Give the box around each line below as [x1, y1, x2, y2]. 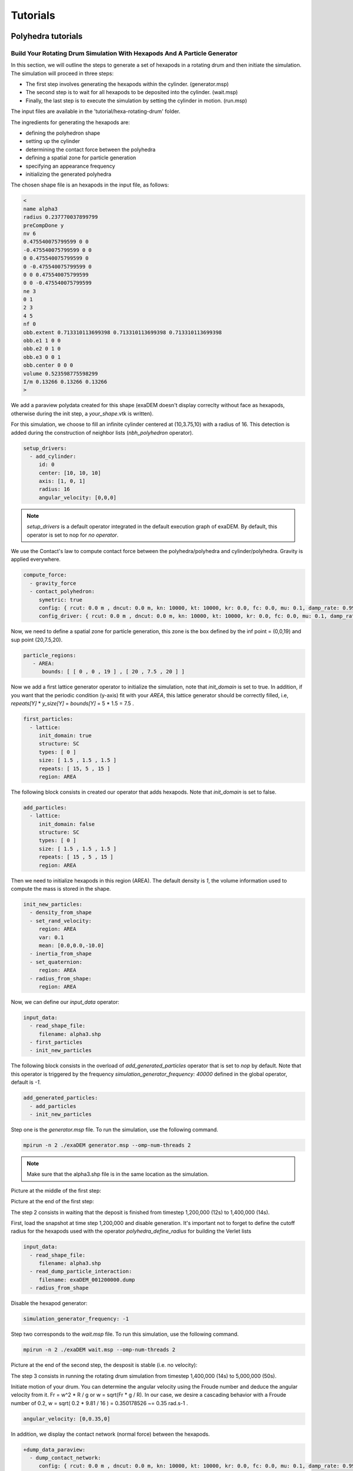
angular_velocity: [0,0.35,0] [23, 1415, 111, 1422]
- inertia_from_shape [29, 950, 92, 957]
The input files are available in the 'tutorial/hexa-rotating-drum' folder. [11, 108, 181, 115]
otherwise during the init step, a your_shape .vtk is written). [11, 410, 154, 417]
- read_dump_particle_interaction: [29, 1268, 132, 1275]
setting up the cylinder [25, 138, 81, 145]
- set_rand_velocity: [29, 917, 92, 924]
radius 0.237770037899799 [23, 214, 98, 221]
